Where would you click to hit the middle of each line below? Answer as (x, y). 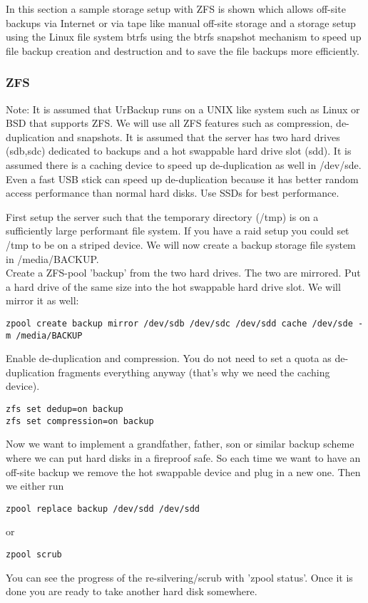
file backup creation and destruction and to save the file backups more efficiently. (183, 50)
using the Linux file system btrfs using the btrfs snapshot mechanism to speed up (184, 37)
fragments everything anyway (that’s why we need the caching (194, 372)
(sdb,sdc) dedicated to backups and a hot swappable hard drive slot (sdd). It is (179, 151)
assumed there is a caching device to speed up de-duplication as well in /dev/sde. (184, 164)
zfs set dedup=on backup (65, 409)
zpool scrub (34, 554)
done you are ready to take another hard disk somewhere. (132, 591)
